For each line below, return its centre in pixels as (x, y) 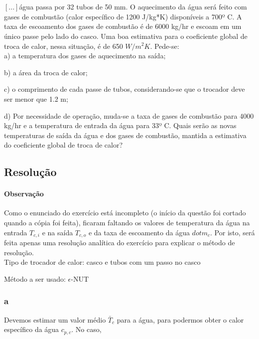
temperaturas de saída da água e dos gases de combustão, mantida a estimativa (125, 135)
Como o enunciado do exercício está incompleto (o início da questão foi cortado (125, 213)
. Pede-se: (165, 46)
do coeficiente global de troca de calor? (64, 145)
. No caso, (86, 329)
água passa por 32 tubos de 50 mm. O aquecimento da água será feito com (133, 7)
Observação (24, 194)
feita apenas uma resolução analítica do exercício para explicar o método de (120, 243)
